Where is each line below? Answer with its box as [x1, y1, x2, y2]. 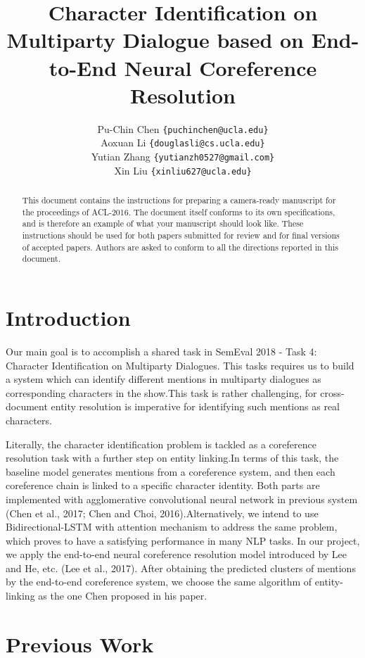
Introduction [6, 303, 131, 332]
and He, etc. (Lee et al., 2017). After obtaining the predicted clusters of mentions [6, 560, 356, 575]
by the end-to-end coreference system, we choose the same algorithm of [6, 574, 312, 589]
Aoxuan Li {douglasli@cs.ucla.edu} [101, 135, 265, 150]
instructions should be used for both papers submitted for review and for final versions [22, 229, 340, 241]
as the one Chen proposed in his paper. [38, 588, 207, 603]
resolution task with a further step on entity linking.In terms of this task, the [6, 450, 339, 465]
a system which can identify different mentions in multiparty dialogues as [6, 372, 321, 386]
